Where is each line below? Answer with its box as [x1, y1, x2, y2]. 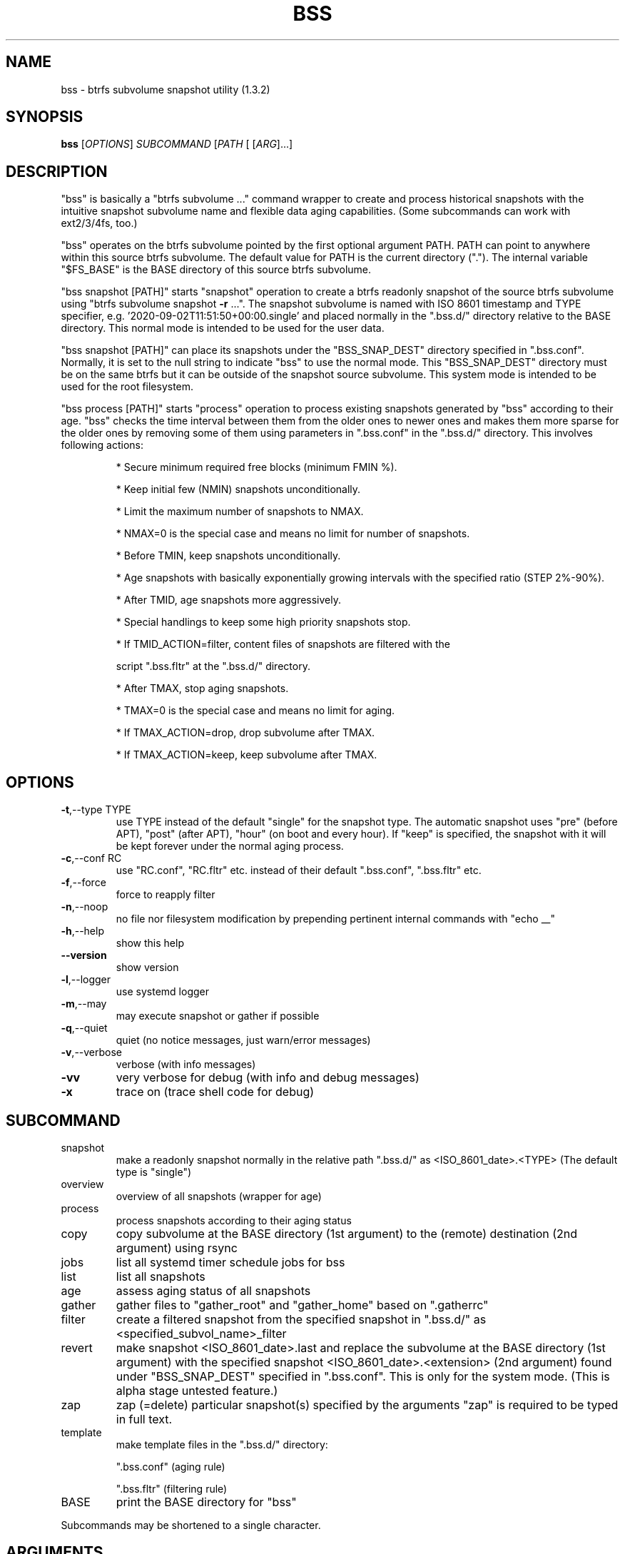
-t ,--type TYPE [61, 803, 131, 816]
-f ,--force [61, 876, 106, 889]
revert [61, 1340, 93, 1355]
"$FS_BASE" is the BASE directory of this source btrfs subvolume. [61, 263, 372, 276]
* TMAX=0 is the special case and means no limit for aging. [116, 704, 395, 717]
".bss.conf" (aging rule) [116, 1460, 225, 1473]
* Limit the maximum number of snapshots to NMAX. [116, 505, 364, 518]
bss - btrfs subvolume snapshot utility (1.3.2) [61, 83, 270, 96]
